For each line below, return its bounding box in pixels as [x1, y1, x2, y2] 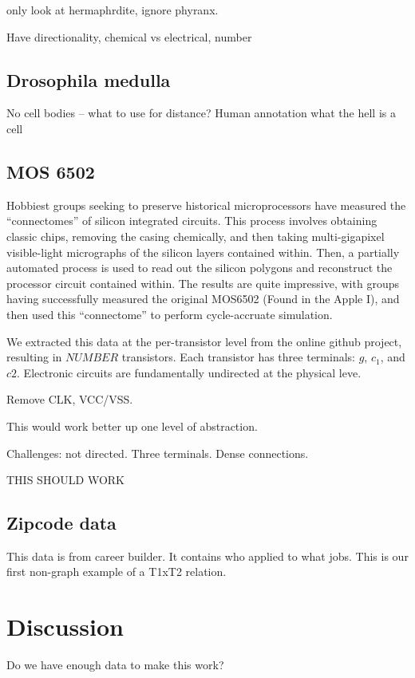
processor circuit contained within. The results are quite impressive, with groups [6, 274, 399, 291]
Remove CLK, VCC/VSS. [6, 391, 133, 408]
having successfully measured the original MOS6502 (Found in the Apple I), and [6, 290, 400, 307]
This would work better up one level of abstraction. [6, 417, 258, 434]
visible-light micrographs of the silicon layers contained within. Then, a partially [6, 243, 400, 260]
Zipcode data [6, 510, 117, 535]
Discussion [6, 610, 124, 643]
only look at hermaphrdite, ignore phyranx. [6, 2, 219, 18]
